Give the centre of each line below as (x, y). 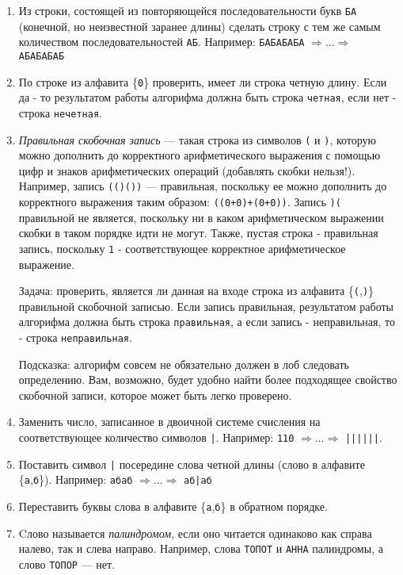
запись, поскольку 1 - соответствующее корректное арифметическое (182, 248)
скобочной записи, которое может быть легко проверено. (155, 395)
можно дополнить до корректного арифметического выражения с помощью (200, 155)
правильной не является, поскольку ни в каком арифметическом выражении (201, 217)
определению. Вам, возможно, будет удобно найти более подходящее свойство (208, 379)
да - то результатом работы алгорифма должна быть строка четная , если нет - (207, 97)
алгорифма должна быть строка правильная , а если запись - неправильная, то (207, 322)
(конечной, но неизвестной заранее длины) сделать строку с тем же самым (200, 26)
